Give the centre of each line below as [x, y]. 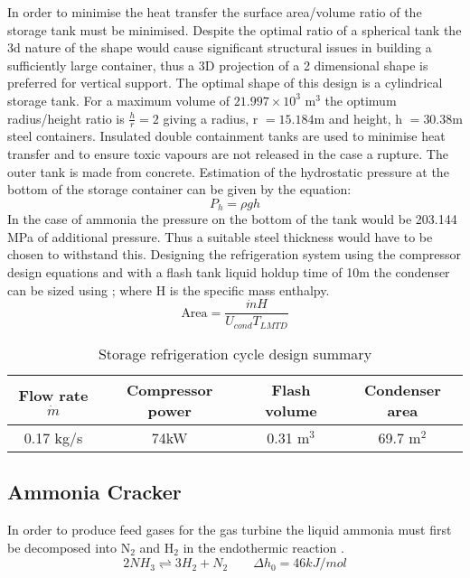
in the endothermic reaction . [263, 547]
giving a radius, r [211, 118]
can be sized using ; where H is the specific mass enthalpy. [169, 289]
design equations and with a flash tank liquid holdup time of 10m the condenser [229, 272]
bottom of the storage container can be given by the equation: [179, 189]
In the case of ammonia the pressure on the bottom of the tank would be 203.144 [232, 219]
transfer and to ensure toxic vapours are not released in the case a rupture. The [228, 153]
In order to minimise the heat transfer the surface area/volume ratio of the [215, 12]
